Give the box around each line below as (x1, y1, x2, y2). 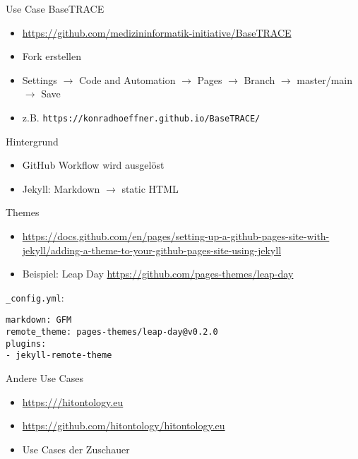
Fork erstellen (22, 49, 81, 64)
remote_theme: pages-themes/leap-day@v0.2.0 (6, 327, 218, 338)
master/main (297, 72, 352, 87)
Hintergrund (6, 133, 59, 148)
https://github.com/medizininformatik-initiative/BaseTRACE (22, 25, 292, 40)
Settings (22, 72, 57, 87)
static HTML (121, 181, 179, 196)
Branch (244, 72, 275, 87)
